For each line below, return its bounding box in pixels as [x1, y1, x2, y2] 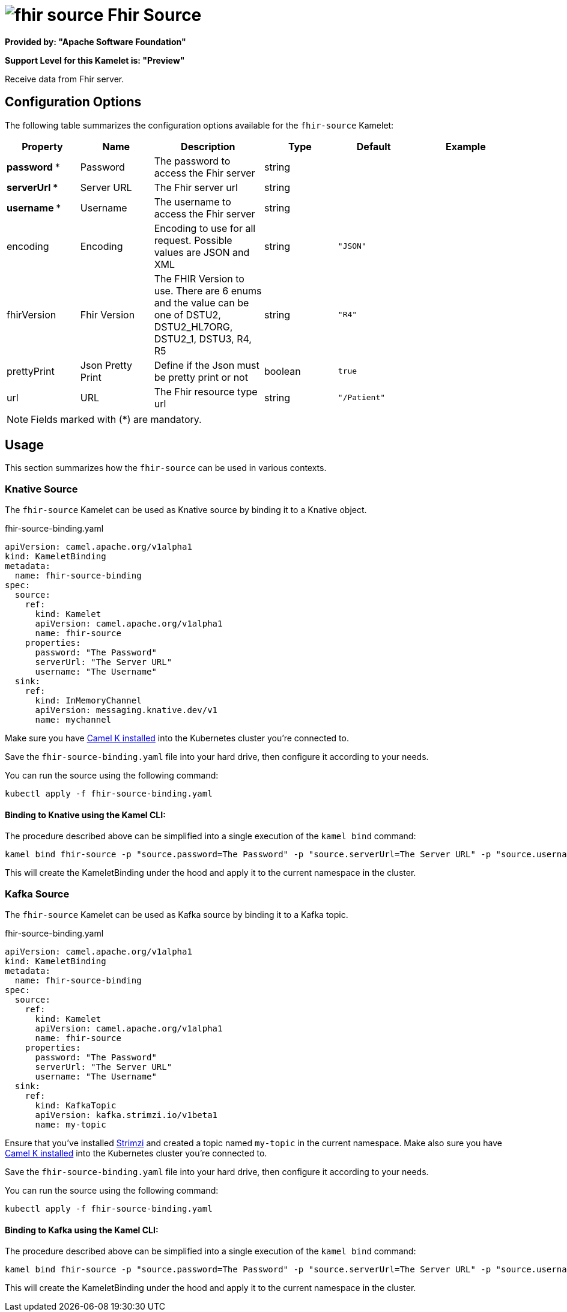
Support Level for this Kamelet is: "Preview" [5, 55, 185, 65]
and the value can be [154, 296, 249, 309]
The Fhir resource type [154, 385, 258, 398]
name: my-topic [35, 1120, 106, 1130]
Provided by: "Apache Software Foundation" [5, 36, 186, 47]
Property [22, 140, 63, 153]
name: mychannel [35, 715, 112, 725]
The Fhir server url [154, 181, 238, 193]
